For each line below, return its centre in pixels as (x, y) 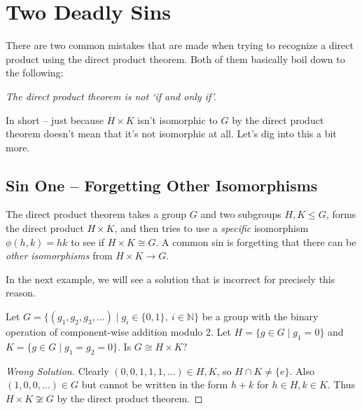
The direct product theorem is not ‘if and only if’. (111, 96)
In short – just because (55, 119)
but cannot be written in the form (155, 384)
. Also (302, 370)
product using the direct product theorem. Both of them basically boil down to (175, 59)
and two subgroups (241, 214)
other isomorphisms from (59, 255)
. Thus (341, 384)
